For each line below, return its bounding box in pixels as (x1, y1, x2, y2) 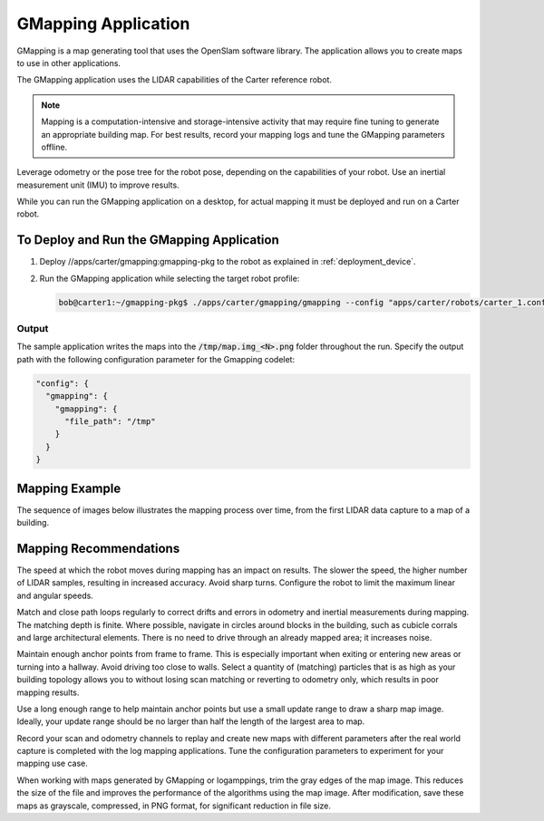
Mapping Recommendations (16, 540, 180, 556)
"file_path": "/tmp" (64, 417, 156, 427)
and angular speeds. (16, 590, 94, 601)
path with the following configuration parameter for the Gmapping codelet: (16, 353, 295, 364)
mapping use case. (16, 758, 88, 769)
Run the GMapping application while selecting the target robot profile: (39, 273, 300, 284)
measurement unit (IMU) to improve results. (16, 179, 180, 190)
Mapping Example (16, 480, 121, 496)
